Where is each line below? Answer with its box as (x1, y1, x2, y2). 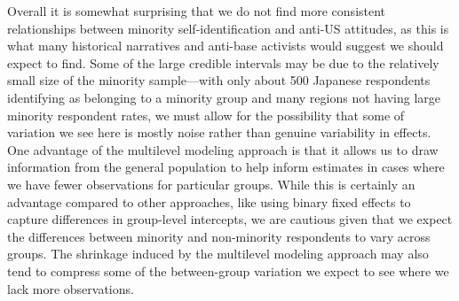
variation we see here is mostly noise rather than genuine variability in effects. (7, 123, 431, 142)
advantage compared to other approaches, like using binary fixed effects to (7, 192, 411, 211)
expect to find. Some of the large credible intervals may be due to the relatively (7, 53, 439, 72)
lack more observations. (7, 279, 134, 297)
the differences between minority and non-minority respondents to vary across (7, 227, 431, 245)
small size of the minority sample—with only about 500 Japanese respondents (7, 71, 431, 89)
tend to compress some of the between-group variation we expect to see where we (7, 261, 449, 280)
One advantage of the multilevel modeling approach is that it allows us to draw (7, 140, 439, 158)
